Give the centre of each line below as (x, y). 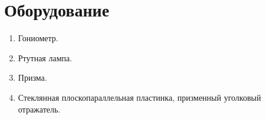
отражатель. (39, 109)
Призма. (32, 77)
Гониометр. (38, 38)
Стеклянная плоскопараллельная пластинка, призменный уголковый (139, 97)
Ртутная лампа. (45, 57)
